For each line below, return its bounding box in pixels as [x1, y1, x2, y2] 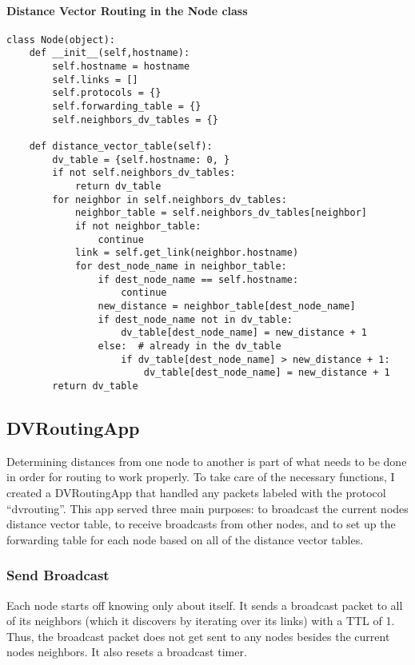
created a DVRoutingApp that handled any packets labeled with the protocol [6, 484, 386, 500]
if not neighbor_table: [74, 220, 202, 232]
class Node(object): [6, 34, 116, 46]
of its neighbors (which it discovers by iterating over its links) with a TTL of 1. [6, 612, 395, 629]
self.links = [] [52, 74, 138, 86]
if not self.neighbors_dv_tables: [52, 167, 236, 179]
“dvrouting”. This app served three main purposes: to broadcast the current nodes [6, 500, 409, 516]
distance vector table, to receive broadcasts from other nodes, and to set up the [6, 516, 396, 532]
